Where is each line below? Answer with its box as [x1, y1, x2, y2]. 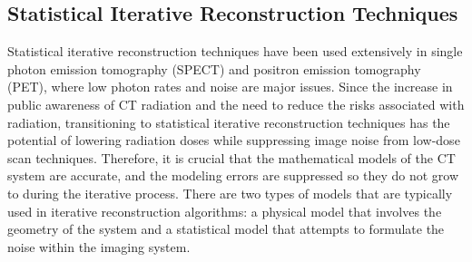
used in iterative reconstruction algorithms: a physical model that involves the [7, 201, 442, 220]
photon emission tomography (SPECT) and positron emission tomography [7, 59, 421, 78]
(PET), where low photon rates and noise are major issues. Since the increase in [7, 77, 453, 96]
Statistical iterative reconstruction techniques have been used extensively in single [7, 42, 463, 61]
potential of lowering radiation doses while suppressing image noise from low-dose [7, 131, 460, 150]
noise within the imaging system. [7, 237, 191, 256]
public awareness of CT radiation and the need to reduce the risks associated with [7, 94, 465, 113]
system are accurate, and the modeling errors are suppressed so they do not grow [7, 166, 459, 185]
